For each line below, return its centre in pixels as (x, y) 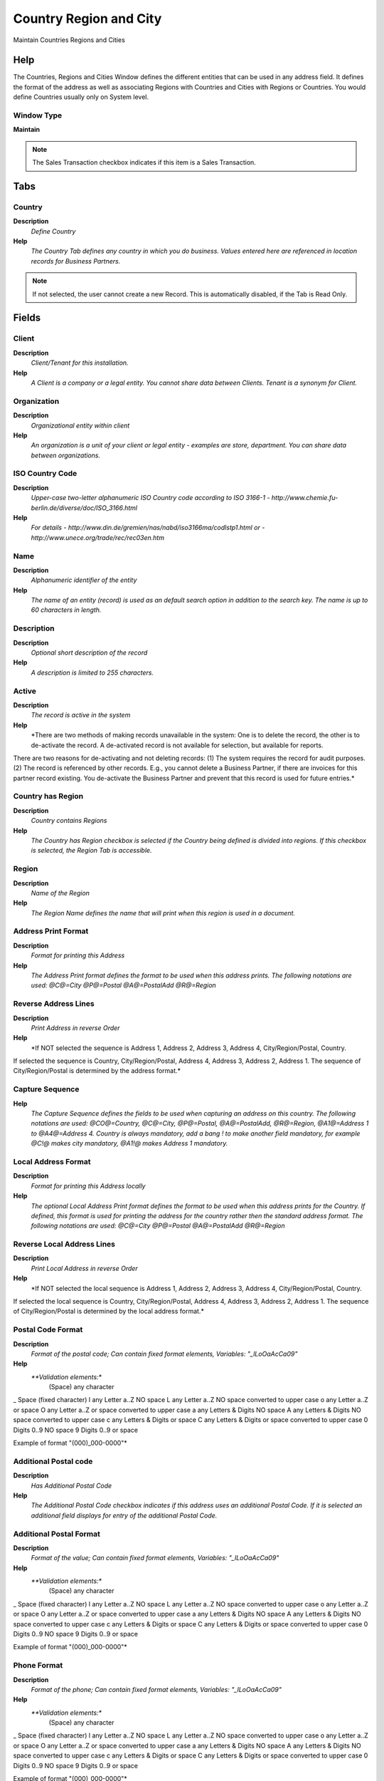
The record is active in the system (81, 715)
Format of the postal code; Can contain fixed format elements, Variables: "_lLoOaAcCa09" (164, 1354)
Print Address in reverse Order (75, 1028)
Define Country (53, 231)
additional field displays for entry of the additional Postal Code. (124, 1515)
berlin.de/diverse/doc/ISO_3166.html (84, 508)
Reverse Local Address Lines (64, 1245)
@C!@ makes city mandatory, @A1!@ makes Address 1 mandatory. (129, 1143)
